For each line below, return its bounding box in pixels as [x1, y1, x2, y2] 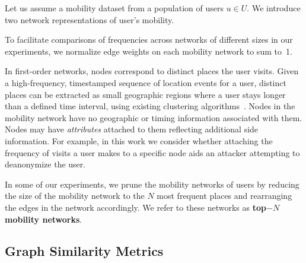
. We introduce [247, 2, 301, 14]
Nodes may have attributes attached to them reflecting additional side [5, 123, 259, 135]
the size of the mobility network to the [5, 189, 145, 202]
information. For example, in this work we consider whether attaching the [5, 134, 273, 147]
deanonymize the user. [5, 158, 86, 170]
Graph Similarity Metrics [5, 242, 164, 260]
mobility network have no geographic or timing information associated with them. [5, 111, 302, 123]
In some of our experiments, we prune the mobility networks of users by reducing [5, 178, 299, 190]
